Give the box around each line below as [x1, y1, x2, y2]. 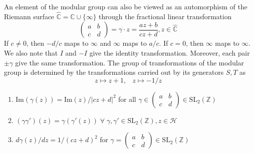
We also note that [4, 48, 58, 58]
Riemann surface [4, 11, 54, 21]
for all [118, 93, 136, 104]
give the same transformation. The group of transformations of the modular [15, 57, 244, 67]
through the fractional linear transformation [99, 11, 232, 21]
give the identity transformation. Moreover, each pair [89, 48, 250, 58]
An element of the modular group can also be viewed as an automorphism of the [4, 1, 248, 11]
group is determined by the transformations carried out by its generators [4, 67, 224, 77]
